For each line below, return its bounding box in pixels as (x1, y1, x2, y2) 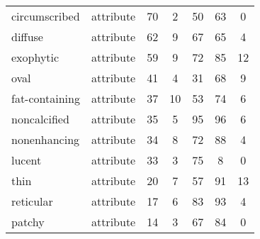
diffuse (11, 28, 43, 45)
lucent (11, 152, 42, 168)
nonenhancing (11, 131, 80, 148)
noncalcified (11, 111, 69, 127)
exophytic (11, 49, 60, 65)
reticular (11, 193, 53, 209)
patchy (11, 213, 45, 230)
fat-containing (11, 90, 80, 106)
